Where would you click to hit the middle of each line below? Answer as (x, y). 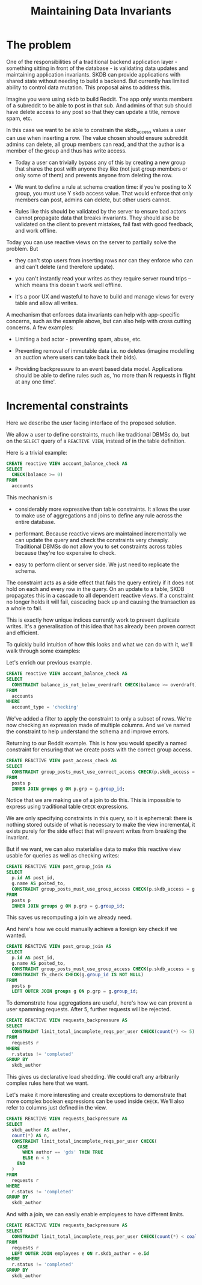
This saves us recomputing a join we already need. (69, 917)
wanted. (16, 935)
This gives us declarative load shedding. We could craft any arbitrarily (93, 1077)
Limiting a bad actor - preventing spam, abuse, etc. (78, 339)
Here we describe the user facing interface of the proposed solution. (91, 423)
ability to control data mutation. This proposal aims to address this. (89, 87)
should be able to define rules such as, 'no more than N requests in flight (105, 375)
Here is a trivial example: (37, 452)
